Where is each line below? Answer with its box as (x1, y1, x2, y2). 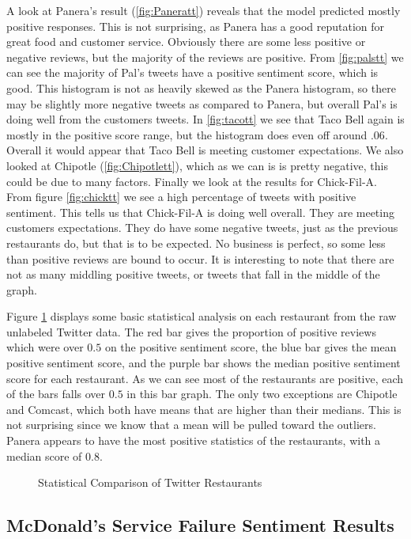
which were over (6, 339, 84, 355)
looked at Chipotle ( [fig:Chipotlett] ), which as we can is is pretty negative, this (6, 157, 388, 173)
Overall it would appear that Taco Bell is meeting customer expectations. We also (6, 142, 404, 158)
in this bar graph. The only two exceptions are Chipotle (126, 385, 398, 402)
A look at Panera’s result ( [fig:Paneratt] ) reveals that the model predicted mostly (6, 2, 401, 18)
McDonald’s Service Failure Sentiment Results (6, 513, 394, 537)
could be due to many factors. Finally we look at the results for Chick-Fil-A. (6, 173, 377, 189)
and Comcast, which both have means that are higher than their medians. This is (6, 400, 402, 417)
